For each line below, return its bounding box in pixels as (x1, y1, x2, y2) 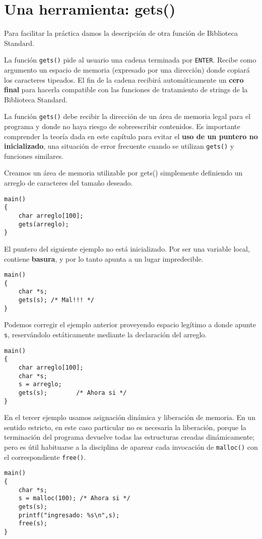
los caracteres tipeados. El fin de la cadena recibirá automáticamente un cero (4, 74, 244, 85)
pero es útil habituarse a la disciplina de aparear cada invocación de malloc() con (4, 442, 258, 452)
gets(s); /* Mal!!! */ (18, 296, 94, 304)
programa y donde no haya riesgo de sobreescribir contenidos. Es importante (4, 121, 240, 131)
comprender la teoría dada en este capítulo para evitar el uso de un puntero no (4, 131, 258, 141)
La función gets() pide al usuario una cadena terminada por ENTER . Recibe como (4, 54, 256, 65)
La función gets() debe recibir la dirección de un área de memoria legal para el (4, 111, 251, 122)
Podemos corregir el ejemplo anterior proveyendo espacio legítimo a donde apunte (4, 319, 256, 330)
